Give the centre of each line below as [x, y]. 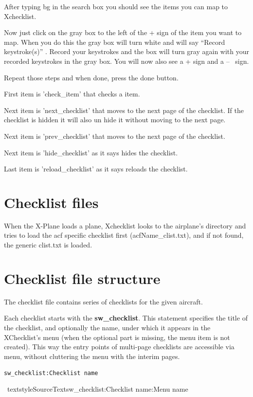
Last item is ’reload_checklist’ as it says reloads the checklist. [96, 169]
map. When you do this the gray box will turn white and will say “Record [115, 42]
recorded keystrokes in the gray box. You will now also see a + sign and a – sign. [126, 61]
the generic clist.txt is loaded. [48, 245]
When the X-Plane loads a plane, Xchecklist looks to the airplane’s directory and [125, 225]
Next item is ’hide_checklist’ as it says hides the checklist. [91, 152]
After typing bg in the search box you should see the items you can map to [116, 6]
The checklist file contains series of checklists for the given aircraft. [103, 301]
